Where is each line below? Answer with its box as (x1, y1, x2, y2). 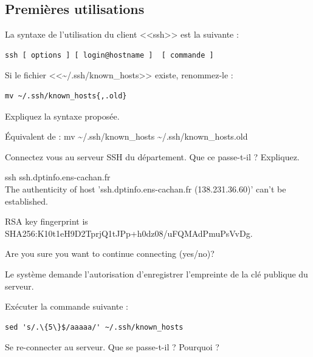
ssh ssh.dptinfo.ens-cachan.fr (5, 171, 111, 183)
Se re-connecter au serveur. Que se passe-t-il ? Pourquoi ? (5, 341, 219, 353)
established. (5, 194, 48, 207)
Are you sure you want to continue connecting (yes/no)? (5, 247, 215, 260)
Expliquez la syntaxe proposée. (5, 109, 120, 122)
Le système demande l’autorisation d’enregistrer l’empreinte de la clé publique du (5, 267, 308, 280)
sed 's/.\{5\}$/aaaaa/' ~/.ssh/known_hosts (5, 322, 184, 331)
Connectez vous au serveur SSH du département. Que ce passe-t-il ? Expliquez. (5, 150, 300, 163)
